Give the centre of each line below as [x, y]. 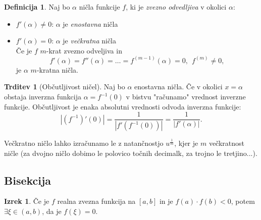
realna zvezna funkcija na [96, 201]
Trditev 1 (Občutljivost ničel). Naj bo [65, 87]
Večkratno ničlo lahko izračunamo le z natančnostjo [84, 143]
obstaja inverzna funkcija [43, 96]
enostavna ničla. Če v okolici [178, 87]
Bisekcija [28, 180]
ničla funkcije [99, 7]
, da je [52, 211]
